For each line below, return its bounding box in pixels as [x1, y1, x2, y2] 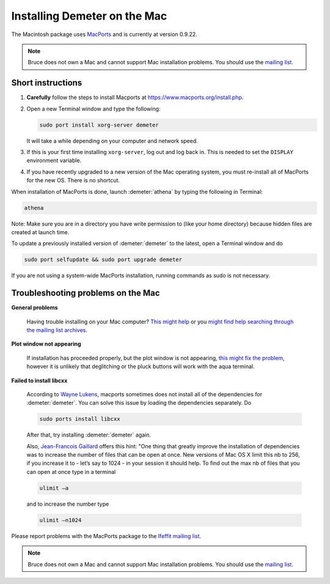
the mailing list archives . [26, 326, 88, 333]
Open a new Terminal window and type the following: [26, 105, 161, 113]
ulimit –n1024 [39, 517, 82, 523]
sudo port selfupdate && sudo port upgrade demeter [24, 256, 183, 263]
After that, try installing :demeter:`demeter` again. [26, 431, 151, 438]
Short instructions [11, 78, 82, 88]
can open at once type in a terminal [26, 468, 116, 475]
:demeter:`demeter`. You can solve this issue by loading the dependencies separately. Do [26, 399, 252, 407]
